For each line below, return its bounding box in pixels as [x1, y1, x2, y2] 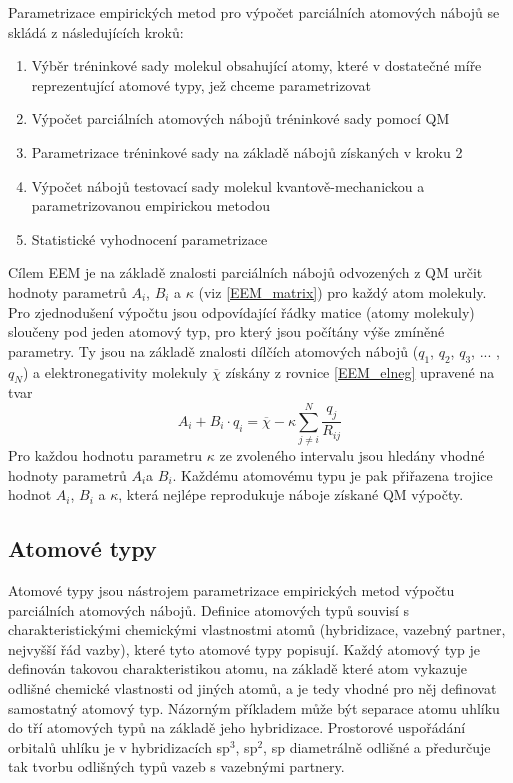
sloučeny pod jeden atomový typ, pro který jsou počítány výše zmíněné [8, 321, 445, 342]
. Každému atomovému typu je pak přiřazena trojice [172, 464, 493, 485]
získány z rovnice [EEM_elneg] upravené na [225, 361, 495, 382]
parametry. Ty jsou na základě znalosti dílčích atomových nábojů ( [8, 340, 419, 361]
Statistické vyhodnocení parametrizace [31, 228, 268, 249]
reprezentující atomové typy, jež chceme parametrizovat [31, 74, 372, 95]
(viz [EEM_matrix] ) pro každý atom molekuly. [198, 281, 487, 302]
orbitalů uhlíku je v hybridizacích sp [8, 736, 230, 757]
